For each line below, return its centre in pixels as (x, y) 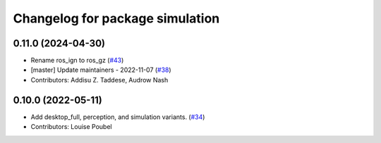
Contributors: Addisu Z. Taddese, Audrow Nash (99, 80)
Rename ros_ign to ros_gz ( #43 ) (77, 61)
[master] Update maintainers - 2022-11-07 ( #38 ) (101, 70)
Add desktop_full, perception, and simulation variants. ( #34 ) (118, 117)
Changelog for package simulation (116, 18)
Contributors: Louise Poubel (71, 127)
